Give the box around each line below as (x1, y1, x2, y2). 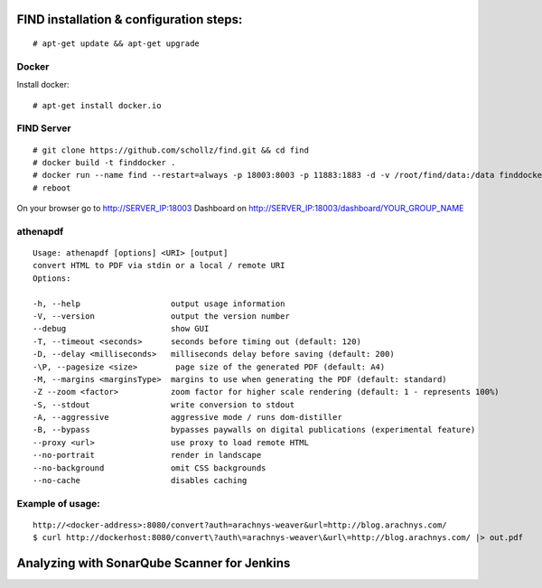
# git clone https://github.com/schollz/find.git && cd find (33, 145, 309, 155)
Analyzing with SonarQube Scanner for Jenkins (16, 555, 291, 571)
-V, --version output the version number (33, 311, 291, 321)
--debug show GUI (33, 323, 210, 334)
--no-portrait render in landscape (33, 450, 262, 461)
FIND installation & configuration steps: (16, 12, 243, 27)
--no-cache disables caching (33, 475, 248, 486)
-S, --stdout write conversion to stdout (33, 399, 295, 410)
